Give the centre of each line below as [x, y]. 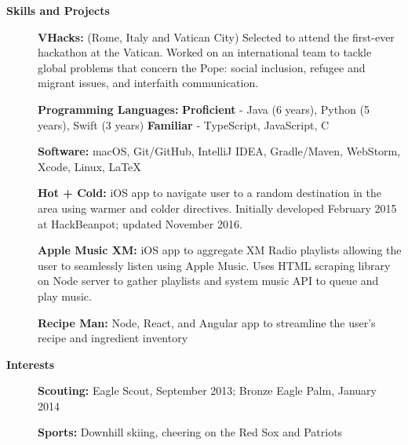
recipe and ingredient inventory [113, 338]
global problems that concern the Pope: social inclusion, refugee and [202, 67]
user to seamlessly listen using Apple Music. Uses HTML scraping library [214, 265]
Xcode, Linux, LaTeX [89, 166]
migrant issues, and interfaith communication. [148, 83]
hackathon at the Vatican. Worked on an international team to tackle [205, 52]
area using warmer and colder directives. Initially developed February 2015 [217, 208]
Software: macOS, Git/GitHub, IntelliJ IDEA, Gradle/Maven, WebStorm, [219, 151]
